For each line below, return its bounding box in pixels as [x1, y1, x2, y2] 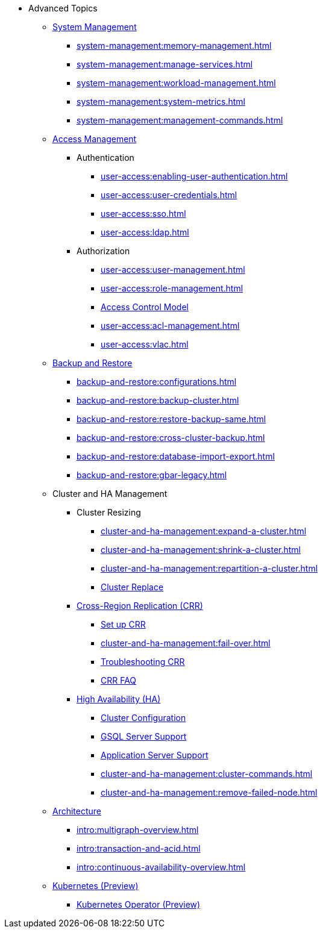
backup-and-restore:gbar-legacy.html [77, 470, 227, 480]
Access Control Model [101, 302, 189, 312]
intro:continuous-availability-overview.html [77, 862, 246, 872]
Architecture [52, 806, 102, 816]
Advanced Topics [28, 3, 98, 13]
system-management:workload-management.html [77, 78, 276, 88]
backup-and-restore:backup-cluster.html [77, 395, 239, 405]
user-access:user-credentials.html [101, 190, 237, 200]
